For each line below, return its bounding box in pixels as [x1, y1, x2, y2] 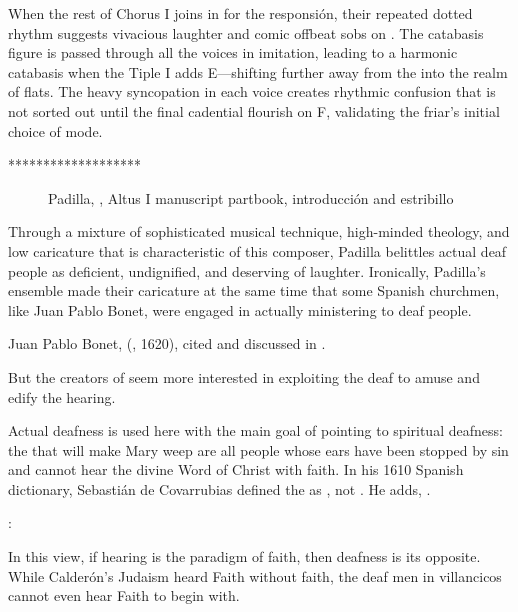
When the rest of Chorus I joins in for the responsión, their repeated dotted [8, 3, 473, 23]
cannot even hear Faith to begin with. [8, 585, 240, 606]
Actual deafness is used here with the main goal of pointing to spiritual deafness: [8, 420, 503, 441]
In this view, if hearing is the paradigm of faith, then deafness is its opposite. [8, 546, 481, 567]
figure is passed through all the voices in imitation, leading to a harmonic [8, 42, 458, 63]
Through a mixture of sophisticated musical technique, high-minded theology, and [8, 221, 510, 242]
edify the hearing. [8, 386, 116, 407]
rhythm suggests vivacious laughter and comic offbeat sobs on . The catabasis [8, 22, 484, 43]
